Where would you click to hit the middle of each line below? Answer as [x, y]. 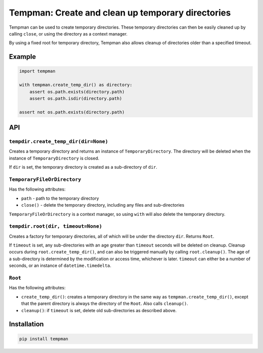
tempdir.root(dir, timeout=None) [56, 226]
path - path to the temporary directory [60, 198]
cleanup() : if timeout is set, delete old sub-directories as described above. [99, 310]
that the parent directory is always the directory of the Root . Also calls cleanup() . [105, 303]
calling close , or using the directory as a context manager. [68, 34]
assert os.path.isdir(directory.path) [76, 98]
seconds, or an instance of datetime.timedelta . [60, 265]
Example [22, 57]
